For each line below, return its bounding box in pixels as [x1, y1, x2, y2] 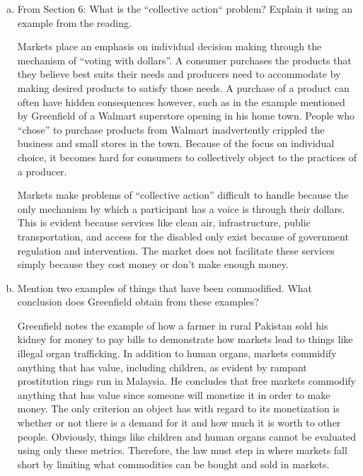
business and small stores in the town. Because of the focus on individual [17, 136, 335, 151]
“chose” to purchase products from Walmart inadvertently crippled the [17, 122, 325, 137]
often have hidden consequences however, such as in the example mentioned [17, 94, 345, 109]
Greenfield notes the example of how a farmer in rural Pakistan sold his [17, 318, 328, 332]
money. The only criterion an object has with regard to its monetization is [17, 401, 340, 416]
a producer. [17, 163, 67, 178]
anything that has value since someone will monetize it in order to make [17, 387, 330, 402]
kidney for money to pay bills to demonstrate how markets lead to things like [17, 332, 353, 347]
